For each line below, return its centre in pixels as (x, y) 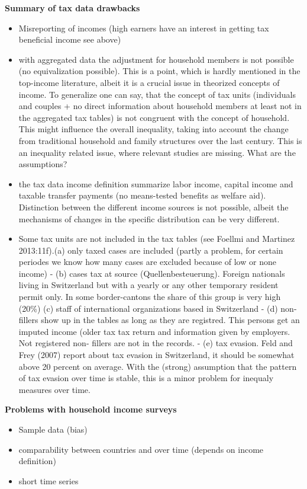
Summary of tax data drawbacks (72, 8)
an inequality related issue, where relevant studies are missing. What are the (157, 152)
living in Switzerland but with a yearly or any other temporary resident (148, 285)
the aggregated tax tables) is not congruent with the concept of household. (154, 117)
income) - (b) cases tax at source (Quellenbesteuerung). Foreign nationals (152, 273)
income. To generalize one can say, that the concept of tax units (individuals (157, 94)
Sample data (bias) (53, 429)
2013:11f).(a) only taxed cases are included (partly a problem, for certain (151, 250)
